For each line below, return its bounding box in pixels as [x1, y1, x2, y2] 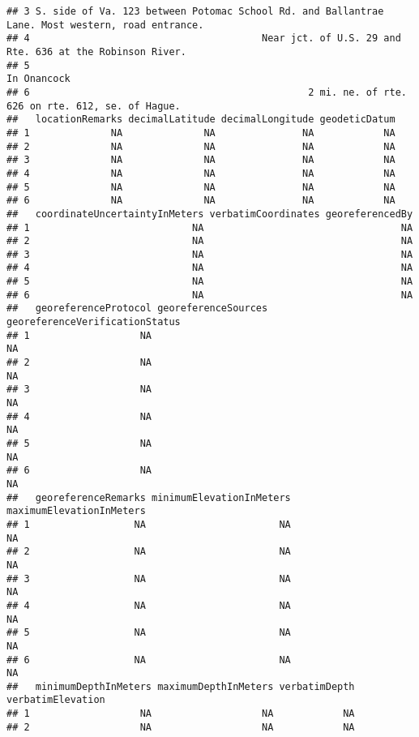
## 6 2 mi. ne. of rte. [6, 86, 407, 98]
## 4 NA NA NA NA [6, 167, 395, 179]
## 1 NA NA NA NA [6, 126, 395, 139]
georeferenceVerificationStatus [6, 316, 181, 328]
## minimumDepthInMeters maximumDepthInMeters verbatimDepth [6, 680, 355, 692]
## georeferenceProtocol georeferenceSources [6, 302, 268, 315]
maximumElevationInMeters [6, 505, 146, 517]
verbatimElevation [6, 694, 105, 706]
